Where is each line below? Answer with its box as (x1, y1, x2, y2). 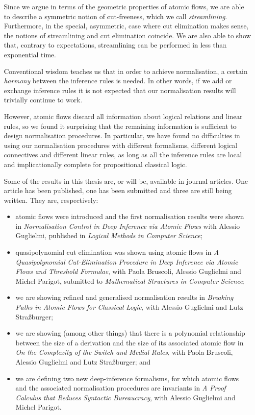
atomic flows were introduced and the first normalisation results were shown (15, 211, 244, 221)
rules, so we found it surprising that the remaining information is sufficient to (4, 121, 237, 131)
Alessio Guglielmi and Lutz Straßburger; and (15, 357, 151, 366)
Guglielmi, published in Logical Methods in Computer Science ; (15, 230, 203, 241)
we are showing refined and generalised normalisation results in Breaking (15, 292, 233, 302)
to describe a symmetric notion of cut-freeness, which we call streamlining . (4, 11, 227, 21)
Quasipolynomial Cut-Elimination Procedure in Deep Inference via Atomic (15, 256, 238, 267)
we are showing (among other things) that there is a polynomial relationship (15, 328, 245, 338)
